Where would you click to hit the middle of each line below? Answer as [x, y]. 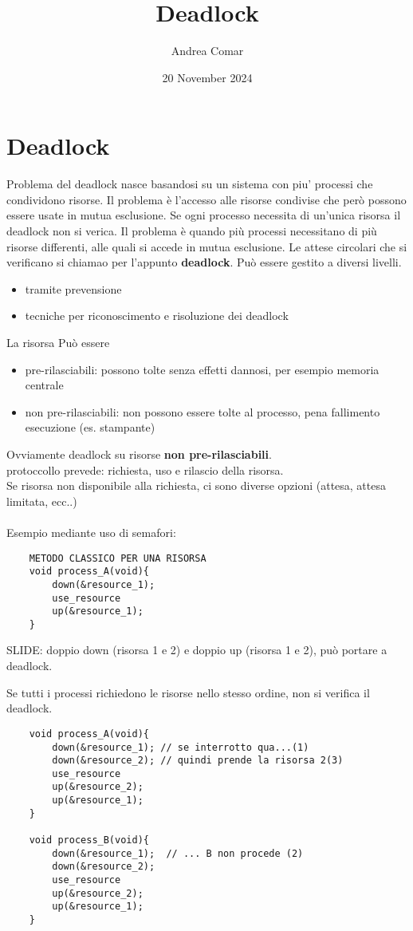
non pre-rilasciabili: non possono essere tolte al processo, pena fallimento [203, 411]
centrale [44, 385]
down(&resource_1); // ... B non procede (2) [178, 853]
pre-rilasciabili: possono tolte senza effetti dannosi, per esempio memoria [202, 369]
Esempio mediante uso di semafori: [91, 532]
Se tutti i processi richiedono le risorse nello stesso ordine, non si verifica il [188, 692]
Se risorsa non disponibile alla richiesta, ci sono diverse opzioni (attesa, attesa [196, 485]
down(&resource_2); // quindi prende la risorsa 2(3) [198, 761]
